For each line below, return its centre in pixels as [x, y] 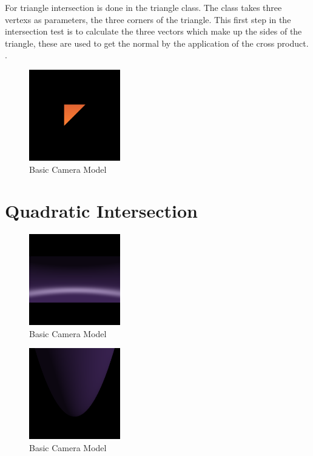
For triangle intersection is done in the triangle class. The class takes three [143, 7]
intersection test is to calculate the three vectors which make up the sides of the [153, 31]
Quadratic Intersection [101, 211]
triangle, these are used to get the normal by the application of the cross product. [157, 43]
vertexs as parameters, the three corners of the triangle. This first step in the [148, 19]
